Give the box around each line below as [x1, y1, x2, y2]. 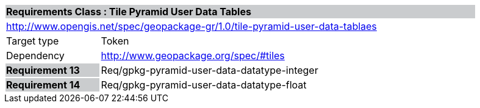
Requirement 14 [6, 79, 81, 91]
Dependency [6, 49, 65, 62]
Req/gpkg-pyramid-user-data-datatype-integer [101, 64, 318, 76]
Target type [6, 35, 59, 47]
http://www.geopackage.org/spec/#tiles [101, 49, 285, 62]
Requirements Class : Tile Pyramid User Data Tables [6, 5, 251, 18]
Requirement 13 [6, 64, 80, 76]
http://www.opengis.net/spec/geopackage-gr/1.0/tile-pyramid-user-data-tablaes [6, 20, 377, 32]
